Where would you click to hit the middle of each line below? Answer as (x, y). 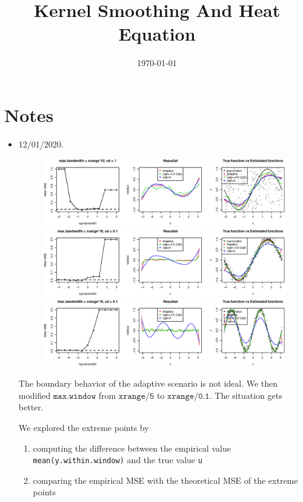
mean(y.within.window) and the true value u (118, 460)
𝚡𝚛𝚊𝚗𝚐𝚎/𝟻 (136, 396)
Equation (157, 34)
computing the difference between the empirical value (132, 448)
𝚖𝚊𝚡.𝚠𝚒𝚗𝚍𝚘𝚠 (75, 396)
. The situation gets (246, 395)
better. (31, 407)
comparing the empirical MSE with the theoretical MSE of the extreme (165, 480)
